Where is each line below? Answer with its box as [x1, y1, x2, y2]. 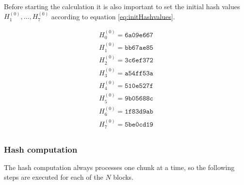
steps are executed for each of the [4, 171, 103, 182]
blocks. [113, 171, 134, 182]
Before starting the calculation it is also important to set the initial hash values [4, 1, 240, 11]
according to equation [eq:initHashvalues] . [51, 11, 175, 21]
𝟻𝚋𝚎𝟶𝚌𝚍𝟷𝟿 [125, 121, 153, 128]
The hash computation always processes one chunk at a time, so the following [4, 162, 235, 172]
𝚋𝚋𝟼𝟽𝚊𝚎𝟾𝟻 [125, 44, 153, 52]
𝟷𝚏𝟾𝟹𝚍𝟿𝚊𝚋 [125, 108, 153, 115]
